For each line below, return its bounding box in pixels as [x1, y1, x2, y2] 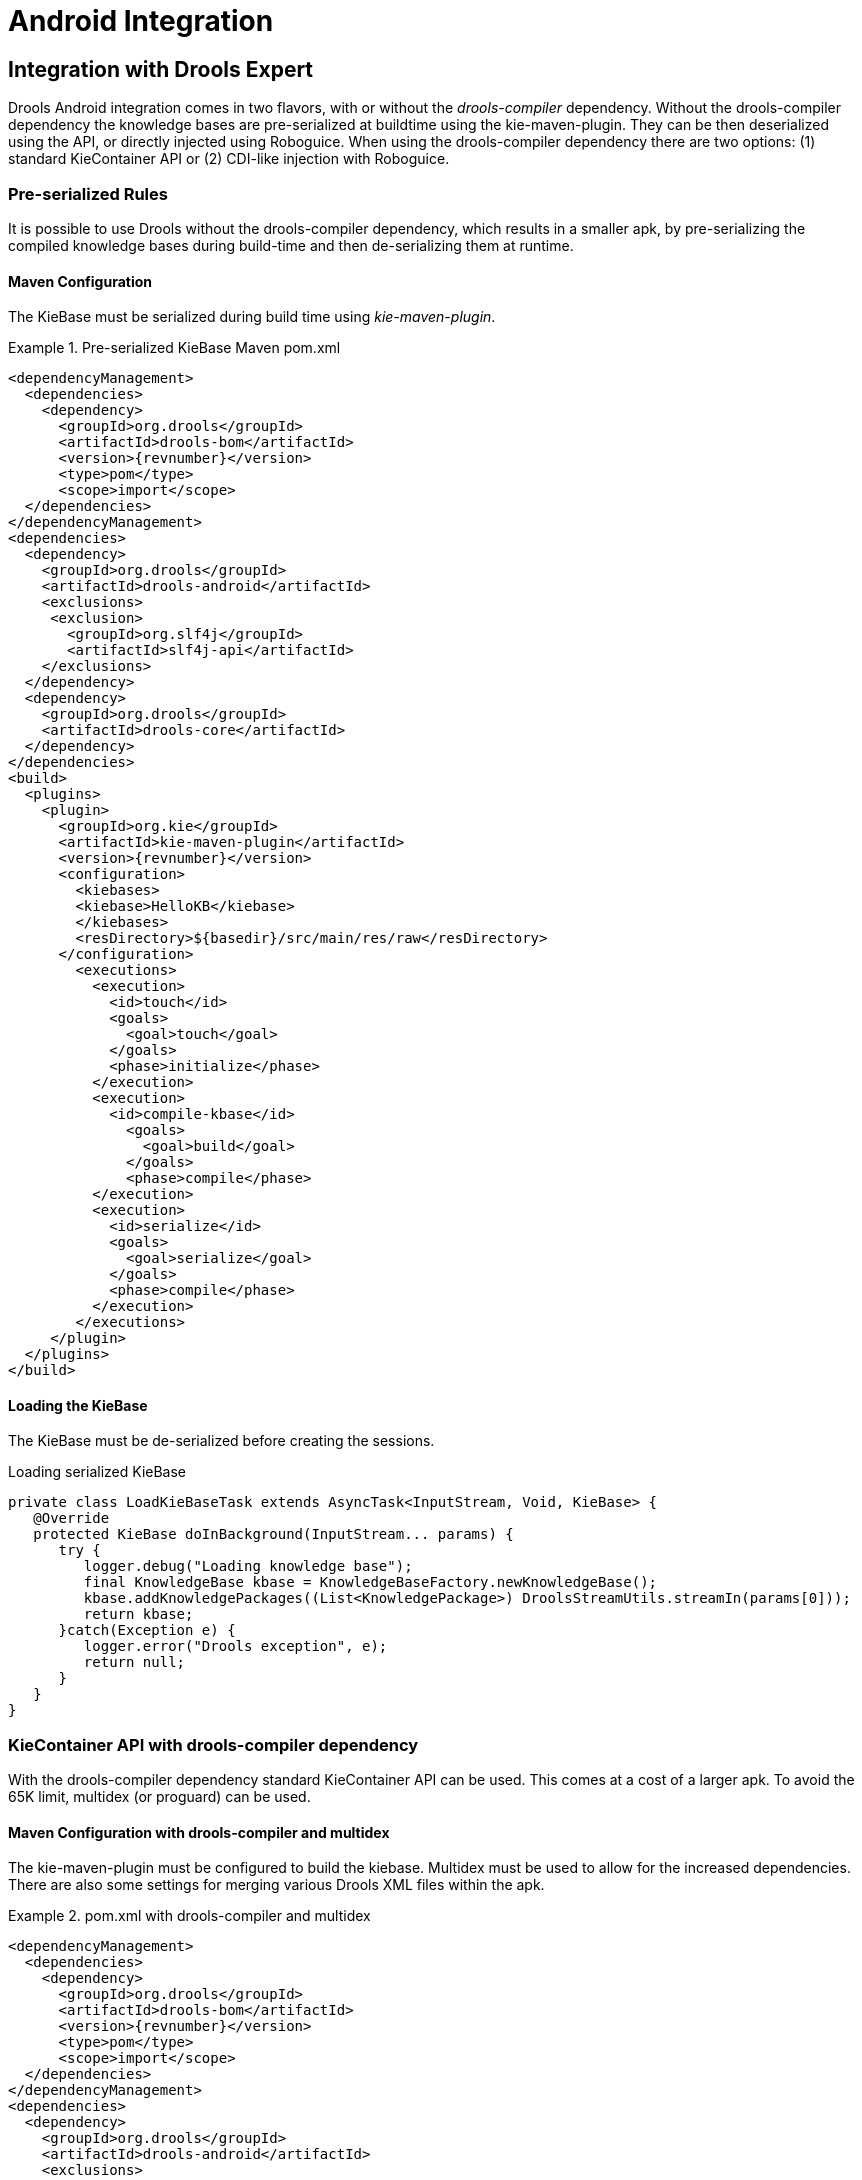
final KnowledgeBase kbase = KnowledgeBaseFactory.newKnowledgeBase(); [83, 1574, 658, 1591]
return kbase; [83, 1606, 194, 1623]
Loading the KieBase [8, 1396, 148, 1414]
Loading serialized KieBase [8, 1463, 187, 1481]
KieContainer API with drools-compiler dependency [8, 1734, 419, 1755]
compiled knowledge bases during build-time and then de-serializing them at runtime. [8, 236, 574, 254]
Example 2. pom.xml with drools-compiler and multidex [8, 1907, 371, 1925]
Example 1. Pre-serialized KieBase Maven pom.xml [8, 339, 341, 357]
